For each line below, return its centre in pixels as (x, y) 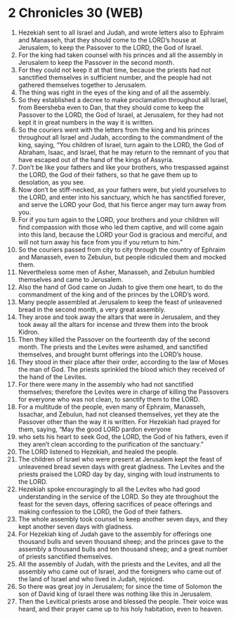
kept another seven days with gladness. (76, 526)
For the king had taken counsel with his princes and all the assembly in (120, 55)
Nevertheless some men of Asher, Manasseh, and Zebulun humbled (116, 272)
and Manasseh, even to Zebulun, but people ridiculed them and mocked (122, 257)
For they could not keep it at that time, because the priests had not (114, 70)
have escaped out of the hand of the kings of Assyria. (96, 159)
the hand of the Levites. (52, 377)
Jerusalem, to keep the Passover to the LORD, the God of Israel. (110, 47)
